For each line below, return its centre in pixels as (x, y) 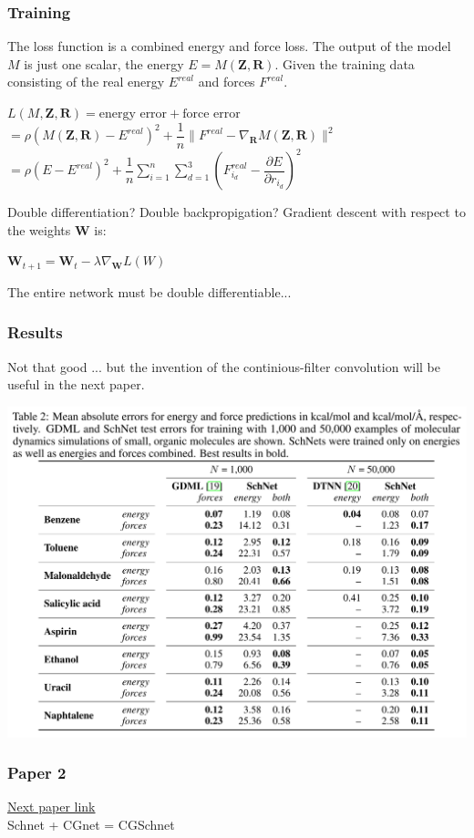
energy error (133, 114)
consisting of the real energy (86, 82)
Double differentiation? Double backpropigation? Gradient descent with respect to (237, 212)
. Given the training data (345, 63)
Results (35, 332)
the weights (39, 229)
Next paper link (52, 807)
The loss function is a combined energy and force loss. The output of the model (229, 46)
